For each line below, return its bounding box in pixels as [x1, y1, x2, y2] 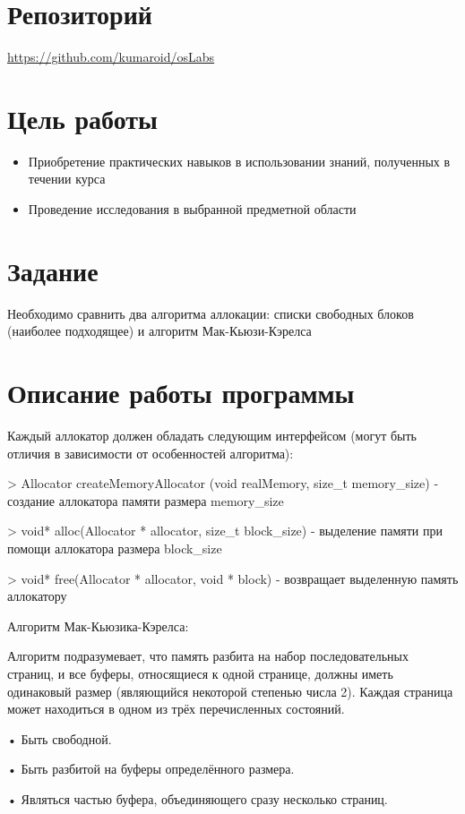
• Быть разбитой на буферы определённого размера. [7, 759, 295, 778]
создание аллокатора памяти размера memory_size [7, 491, 284, 510]
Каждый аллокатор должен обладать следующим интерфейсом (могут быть [7, 426, 417, 445]
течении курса [28, 169, 106, 188]
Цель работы [7, 99, 158, 136]
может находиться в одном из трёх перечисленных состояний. [7, 699, 345, 718]
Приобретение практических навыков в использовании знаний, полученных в [28, 151, 451, 170]
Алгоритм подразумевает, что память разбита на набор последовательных [7, 647, 409, 665]
